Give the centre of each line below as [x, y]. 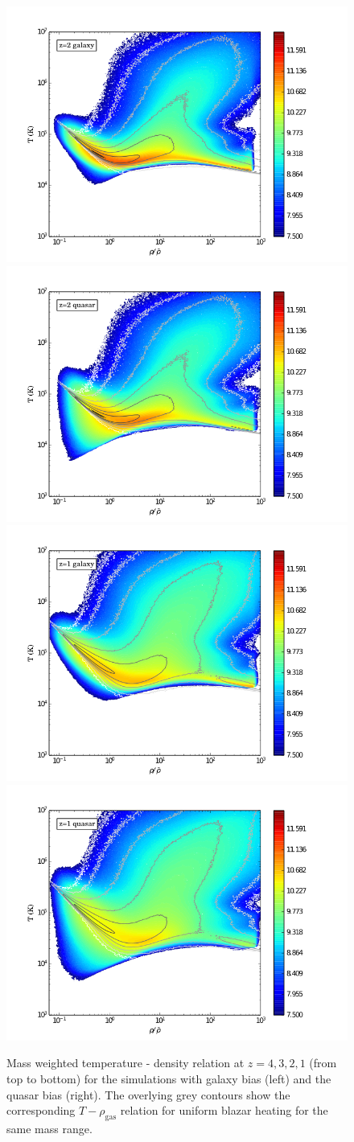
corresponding [41, 1110]
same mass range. [49, 1128]
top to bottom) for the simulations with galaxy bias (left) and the [169, 1078]
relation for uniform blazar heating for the [224, 1110]
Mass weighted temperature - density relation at [126, 1063]
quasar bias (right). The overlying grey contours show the [148, 1094]
